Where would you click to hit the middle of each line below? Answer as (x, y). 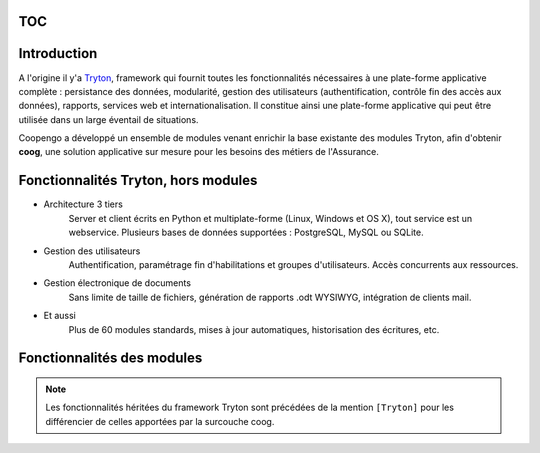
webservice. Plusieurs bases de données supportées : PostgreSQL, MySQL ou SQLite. (246, 232)
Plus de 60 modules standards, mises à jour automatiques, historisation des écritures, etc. (254, 329)
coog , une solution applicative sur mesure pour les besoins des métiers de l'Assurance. (198, 152)
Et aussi (60, 316)
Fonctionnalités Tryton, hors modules (138, 180)
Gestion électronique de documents (117, 283)
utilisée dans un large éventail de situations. (108, 119)
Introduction (58, 53)
